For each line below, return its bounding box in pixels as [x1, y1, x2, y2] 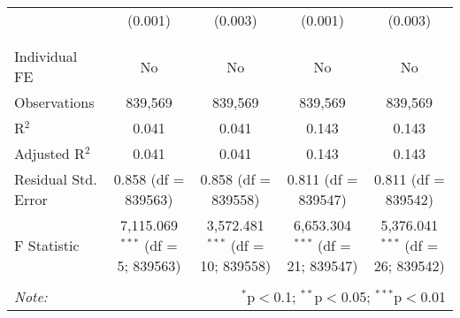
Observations [14, 92, 95, 112]
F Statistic [14, 235, 80, 255]
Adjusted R [14, 143, 85, 163]
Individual [14, 46, 78, 66]
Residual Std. [14, 169, 97, 189]
